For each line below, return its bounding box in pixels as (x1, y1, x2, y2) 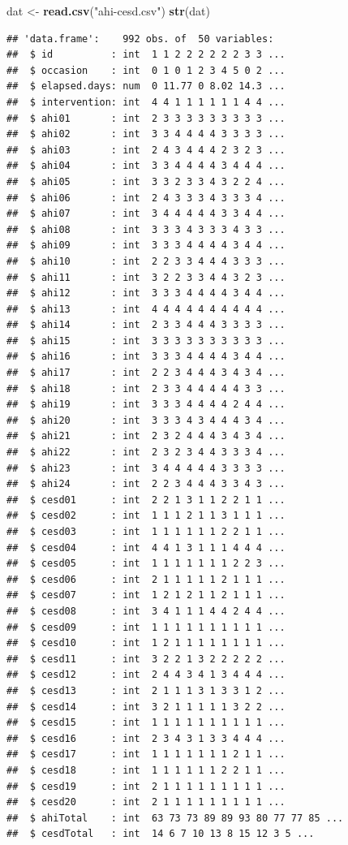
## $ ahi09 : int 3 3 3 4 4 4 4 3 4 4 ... (6, 239, 286, 252)
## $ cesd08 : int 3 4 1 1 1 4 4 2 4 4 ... (6, 605, 286, 617)
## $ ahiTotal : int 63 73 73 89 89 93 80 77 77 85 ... (6, 812, 344, 824)
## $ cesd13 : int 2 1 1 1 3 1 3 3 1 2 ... (6, 684, 286, 696)
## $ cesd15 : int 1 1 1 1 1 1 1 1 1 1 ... (6, 717, 286, 729)
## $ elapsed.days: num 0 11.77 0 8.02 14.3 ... (6, 80, 286, 93)
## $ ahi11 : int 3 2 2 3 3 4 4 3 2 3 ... (6, 271, 286, 283)
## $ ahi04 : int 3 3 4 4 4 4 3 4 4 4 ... (6, 160, 286, 172)
